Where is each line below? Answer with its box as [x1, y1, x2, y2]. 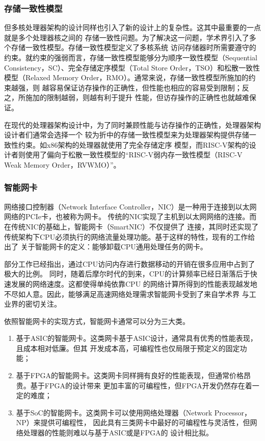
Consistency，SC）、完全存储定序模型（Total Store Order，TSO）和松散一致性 [4, 62, 260, 73]
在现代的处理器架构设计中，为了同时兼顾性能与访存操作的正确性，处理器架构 [4, 119, 261, 130]
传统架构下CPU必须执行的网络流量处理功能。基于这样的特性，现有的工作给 [4, 231, 255, 242]
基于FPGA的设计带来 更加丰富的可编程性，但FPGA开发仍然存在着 [30, 380, 252, 390]
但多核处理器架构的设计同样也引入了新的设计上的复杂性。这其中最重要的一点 [4, 22, 261, 33]
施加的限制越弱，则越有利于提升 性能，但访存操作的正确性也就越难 [25, 92, 249, 103]
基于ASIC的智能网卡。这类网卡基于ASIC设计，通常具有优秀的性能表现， [16, 333, 257, 343]
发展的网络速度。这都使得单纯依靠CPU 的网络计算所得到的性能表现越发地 [11, 278, 257, 289]
